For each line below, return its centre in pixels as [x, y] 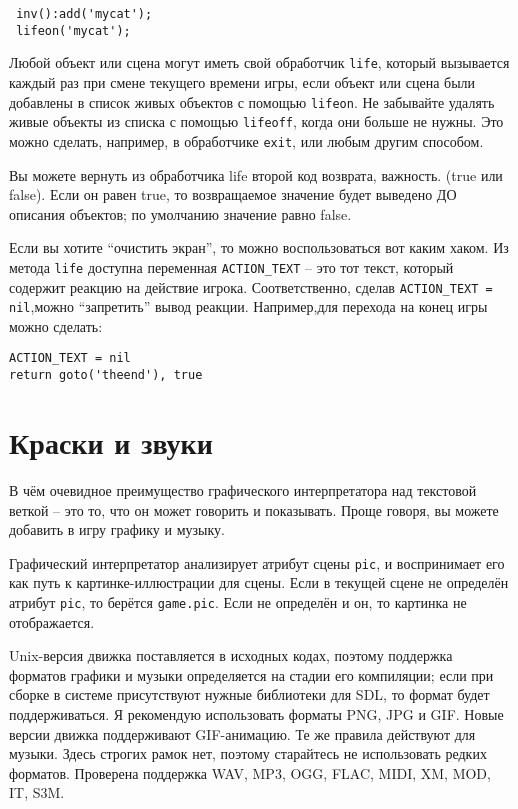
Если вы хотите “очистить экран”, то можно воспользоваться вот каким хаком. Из [259, 247]
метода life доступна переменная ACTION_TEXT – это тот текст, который [231, 266]
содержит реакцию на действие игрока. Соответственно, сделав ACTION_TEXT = [251, 286]
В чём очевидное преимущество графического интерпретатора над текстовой [243, 489]
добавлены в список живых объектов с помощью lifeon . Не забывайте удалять [252, 101]
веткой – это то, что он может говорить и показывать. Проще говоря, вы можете [254, 509]
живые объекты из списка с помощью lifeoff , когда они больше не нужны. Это [256, 121]
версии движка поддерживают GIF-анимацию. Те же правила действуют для [242, 733]
